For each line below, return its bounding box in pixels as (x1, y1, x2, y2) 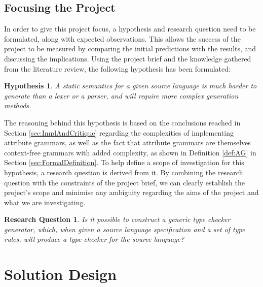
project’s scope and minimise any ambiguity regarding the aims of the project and (4, 187, 259, 198)
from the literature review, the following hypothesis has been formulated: (4, 63, 231, 74)
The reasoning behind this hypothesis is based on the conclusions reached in (4, 117, 241, 127)
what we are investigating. (4, 197, 86, 207)
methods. (4, 100, 31, 111)
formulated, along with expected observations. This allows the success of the (4, 33, 241, 44)
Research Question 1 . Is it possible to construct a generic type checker (4, 214, 231, 225)
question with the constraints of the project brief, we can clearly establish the (4, 177, 245, 187)
